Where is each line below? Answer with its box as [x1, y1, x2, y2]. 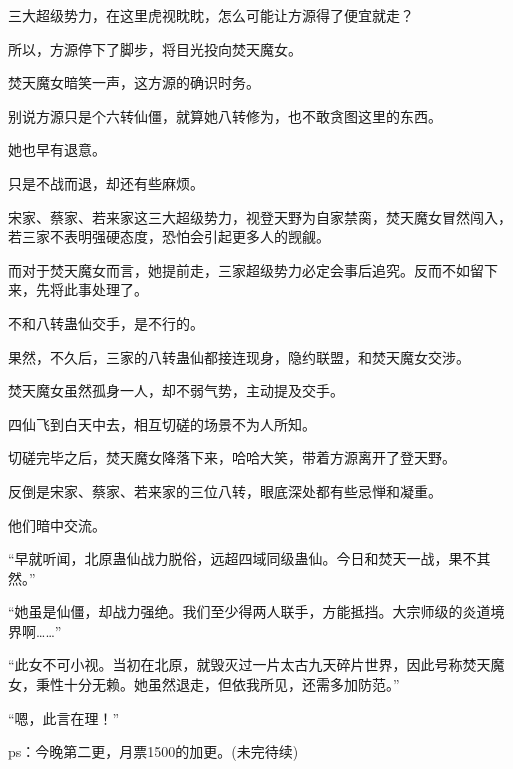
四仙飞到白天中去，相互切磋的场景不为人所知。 [8, 413, 316, 434]
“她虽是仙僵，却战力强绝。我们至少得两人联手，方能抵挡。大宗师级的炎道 [8, 601, 491, 622]
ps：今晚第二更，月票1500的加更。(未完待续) [8, 741, 299, 762]
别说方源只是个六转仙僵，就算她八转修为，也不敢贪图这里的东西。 [8, 105, 442, 126]
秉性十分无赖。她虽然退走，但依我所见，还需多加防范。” [35, 674, 400, 695]
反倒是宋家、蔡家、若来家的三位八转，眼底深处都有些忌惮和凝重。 [8, 480, 442, 501]
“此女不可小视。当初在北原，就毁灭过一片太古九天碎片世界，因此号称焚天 [8, 654, 491, 675]
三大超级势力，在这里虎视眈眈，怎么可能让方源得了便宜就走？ [8, 5, 414, 25]
